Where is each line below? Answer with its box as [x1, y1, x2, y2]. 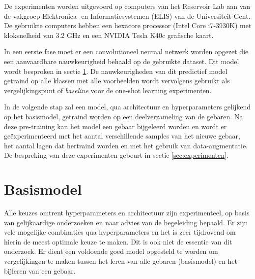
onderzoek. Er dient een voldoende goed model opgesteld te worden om [4, 246, 218, 256]
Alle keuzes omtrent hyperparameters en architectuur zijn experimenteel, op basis [4, 208, 250, 218]
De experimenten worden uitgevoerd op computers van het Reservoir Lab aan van [4, 1, 251, 11]
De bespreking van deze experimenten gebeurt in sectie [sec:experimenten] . [4, 150, 228, 160]
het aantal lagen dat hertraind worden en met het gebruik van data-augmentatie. [4, 140, 248, 150]
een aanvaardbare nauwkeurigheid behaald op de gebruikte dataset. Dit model [4, 56, 239, 66]
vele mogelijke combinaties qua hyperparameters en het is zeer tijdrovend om [4, 227, 236, 237]
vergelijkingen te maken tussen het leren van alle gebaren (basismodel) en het [4, 256, 237, 266]
